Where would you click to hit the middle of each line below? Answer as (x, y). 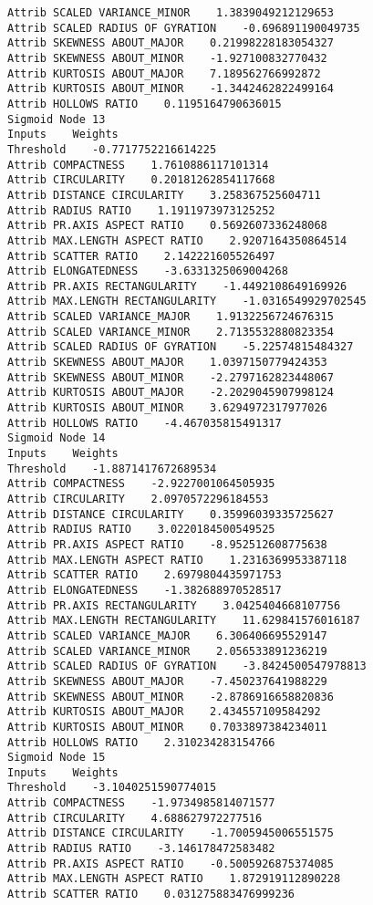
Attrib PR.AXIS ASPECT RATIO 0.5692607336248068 (167, 226)
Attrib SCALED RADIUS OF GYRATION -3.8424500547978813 (187, 666)
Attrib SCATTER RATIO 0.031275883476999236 (151, 895)
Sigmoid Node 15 (57, 758)
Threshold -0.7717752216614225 (112, 149)
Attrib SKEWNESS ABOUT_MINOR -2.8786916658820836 (171, 697)
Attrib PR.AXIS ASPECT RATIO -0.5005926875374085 (171, 863)
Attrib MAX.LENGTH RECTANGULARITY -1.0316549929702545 (187, 302)
